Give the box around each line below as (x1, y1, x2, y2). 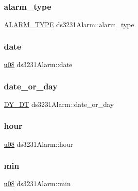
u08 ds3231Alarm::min (4, 178, 71, 189)
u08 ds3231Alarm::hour (4, 139, 73, 149)
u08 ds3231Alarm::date (4, 59, 72, 69)
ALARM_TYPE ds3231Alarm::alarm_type (4, 19, 134, 30)
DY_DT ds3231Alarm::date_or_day (4, 99, 114, 109)
